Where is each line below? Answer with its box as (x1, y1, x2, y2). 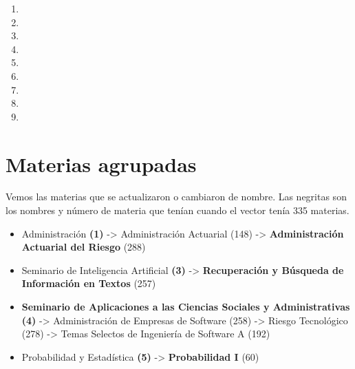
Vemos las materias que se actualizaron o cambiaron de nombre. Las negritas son (6, 189, 347, 204)
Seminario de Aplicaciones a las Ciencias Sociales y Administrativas (21, 299, 350, 314)
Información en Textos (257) (21, 276, 156, 291)
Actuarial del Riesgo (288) (21, 240, 146, 254)
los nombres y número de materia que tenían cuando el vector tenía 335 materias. (6, 203, 349, 218)
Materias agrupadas (6, 149, 197, 178)
